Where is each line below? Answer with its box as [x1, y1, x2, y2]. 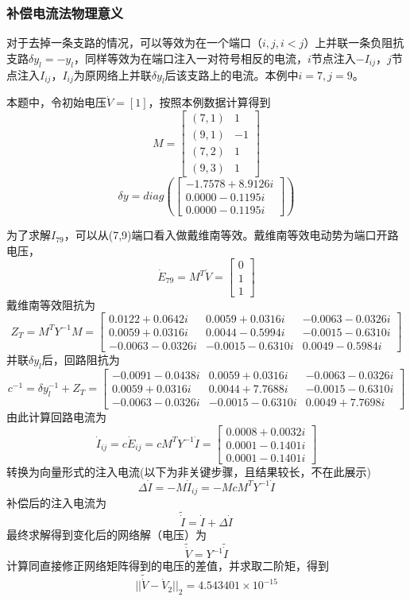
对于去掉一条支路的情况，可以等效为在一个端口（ [6, 34, 262, 51]
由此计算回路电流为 [6, 409, 106, 425]
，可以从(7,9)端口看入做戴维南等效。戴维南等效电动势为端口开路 [64, 227, 399, 243]
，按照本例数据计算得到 [148, 94, 271, 111]
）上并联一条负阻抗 [304, 34, 404, 51]
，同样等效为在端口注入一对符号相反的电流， [73, 49, 307, 66]
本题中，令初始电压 [6, 94, 106, 111]
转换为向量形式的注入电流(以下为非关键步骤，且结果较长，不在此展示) [6, 463, 371, 479]
